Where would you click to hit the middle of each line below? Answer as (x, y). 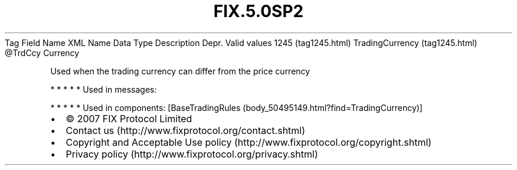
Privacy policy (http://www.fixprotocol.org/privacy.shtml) (192, 154)
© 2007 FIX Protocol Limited (129, 118)
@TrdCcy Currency (42, 53)
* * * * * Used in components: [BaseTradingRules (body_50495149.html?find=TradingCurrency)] (236, 107)
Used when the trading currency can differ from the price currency (180, 71)
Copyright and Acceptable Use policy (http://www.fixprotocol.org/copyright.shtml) (249, 142)
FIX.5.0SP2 (258, 11)
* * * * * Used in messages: (104, 89)
